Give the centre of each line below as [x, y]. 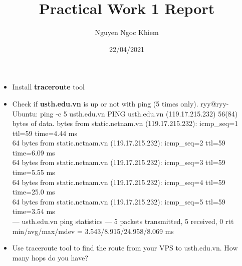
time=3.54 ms [34, 211]
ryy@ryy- [215, 103]
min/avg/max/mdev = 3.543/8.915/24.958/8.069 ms [93, 231]
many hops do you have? [50, 257]
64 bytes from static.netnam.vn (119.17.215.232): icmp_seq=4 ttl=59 [119, 182]
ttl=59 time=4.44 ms [45, 133]
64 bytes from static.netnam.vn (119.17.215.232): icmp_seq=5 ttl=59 [119, 201]
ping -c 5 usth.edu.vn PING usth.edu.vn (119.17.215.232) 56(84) [139, 113]
